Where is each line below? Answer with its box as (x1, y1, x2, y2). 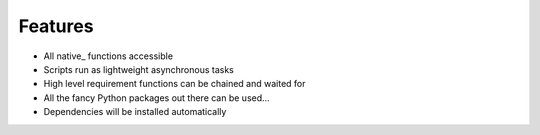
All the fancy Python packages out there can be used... (43, 91, 270, 104)
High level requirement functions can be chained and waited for (43, 78, 306, 90)
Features (18, 15, 94, 37)
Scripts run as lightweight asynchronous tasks (43, 63, 234, 75)
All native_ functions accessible (43, 50, 174, 62)
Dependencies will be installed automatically (43, 106, 227, 118)
